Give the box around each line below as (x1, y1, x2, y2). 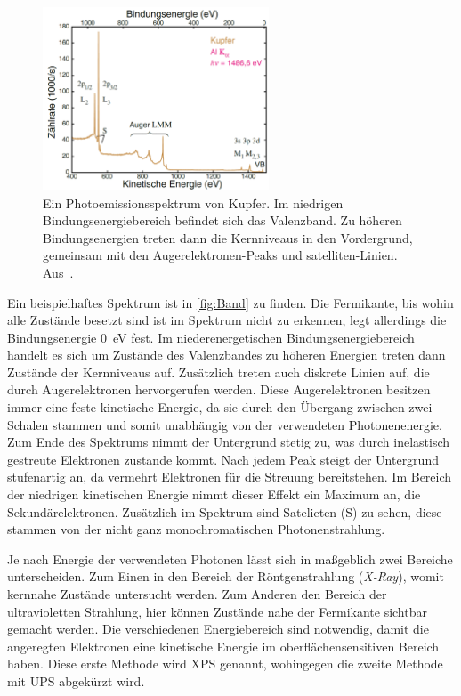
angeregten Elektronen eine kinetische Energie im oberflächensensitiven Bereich (7, 636, 440, 655)
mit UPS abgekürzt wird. (7, 671, 145, 690)
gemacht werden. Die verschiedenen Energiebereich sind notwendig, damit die (7, 619, 429, 638)
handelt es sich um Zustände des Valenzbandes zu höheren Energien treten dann (7, 345, 446, 364)
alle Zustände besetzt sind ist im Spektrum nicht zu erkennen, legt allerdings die (7, 311, 447, 329)
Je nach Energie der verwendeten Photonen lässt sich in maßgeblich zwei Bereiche (7, 549, 453, 568)
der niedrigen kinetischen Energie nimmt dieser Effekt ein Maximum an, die (7, 485, 421, 504)
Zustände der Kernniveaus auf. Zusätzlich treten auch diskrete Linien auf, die (7, 362, 430, 381)
